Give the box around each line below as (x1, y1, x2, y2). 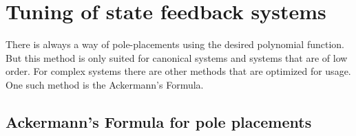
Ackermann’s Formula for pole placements (6, 111, 312, 132)
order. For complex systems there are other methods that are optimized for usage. (6, 64, 351, 78)
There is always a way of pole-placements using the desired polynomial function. (6, 37, 344, 52)
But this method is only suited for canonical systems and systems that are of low (6, 50, 348, 65)
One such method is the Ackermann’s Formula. (6, 77, 204, 91)
